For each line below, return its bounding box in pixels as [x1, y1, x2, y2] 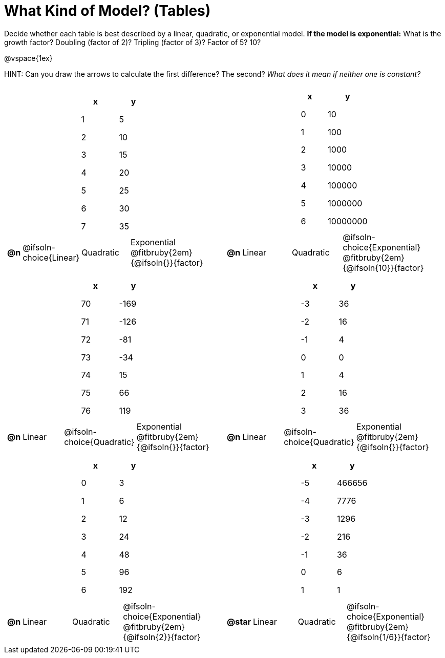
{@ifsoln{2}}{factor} [123, 631, 201, 642]
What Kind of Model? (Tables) [4, 2, 211, 19]
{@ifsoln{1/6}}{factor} [346, 631, 431, 642]
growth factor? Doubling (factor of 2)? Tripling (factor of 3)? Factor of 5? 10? [4, 37, 261, 47]
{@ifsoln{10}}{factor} [343, 263, 424, 273]
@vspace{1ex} [4, 53, 53, 62]
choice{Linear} [23, 252, 80, 263]
